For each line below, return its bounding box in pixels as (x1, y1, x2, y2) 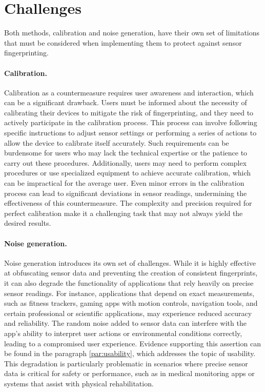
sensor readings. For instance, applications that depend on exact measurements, (4, 287, 255, 298)
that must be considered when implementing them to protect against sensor (4, 37, 242, 48)
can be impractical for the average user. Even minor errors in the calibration (4, 178, 244, 188)
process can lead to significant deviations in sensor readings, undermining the (4, 187, 247, 198)
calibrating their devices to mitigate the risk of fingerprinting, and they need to (4, 107, 254, 117)
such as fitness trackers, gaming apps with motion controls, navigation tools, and (4, 298, 258, 308)
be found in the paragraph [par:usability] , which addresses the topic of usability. (4, 348, 256, 359)
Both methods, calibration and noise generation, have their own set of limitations (4, 27, 260, 38)
